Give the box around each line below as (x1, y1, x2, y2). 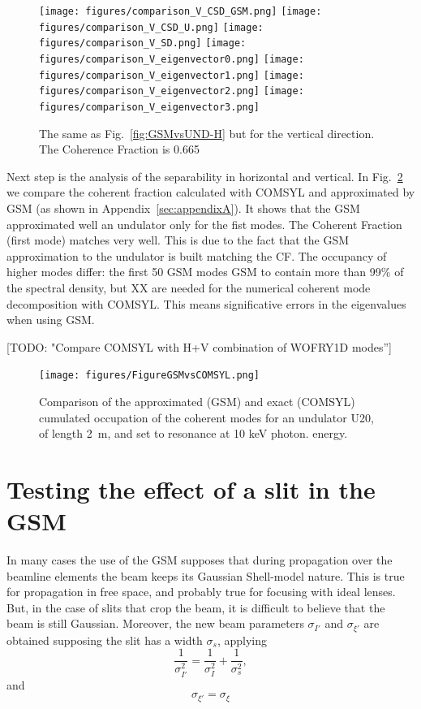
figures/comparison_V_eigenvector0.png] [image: (39, 53, 304, 65)
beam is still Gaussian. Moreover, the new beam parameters (6, 615, 304, 632)
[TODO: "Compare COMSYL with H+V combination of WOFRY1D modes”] (6, 338, 392, 355)
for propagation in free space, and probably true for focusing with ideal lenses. (6, 583, 396, 600)
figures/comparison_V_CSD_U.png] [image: (39, 21, 264, 33)
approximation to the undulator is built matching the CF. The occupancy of (6, 247, 387, 264)
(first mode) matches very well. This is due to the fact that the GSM (6, 231, 350, 249)
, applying (217, 631, 267, 648)
